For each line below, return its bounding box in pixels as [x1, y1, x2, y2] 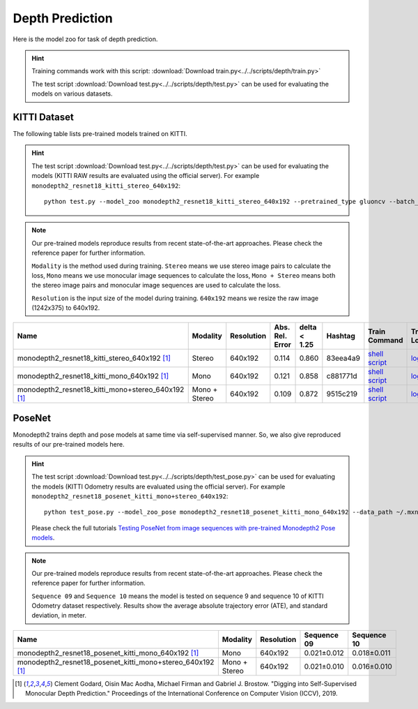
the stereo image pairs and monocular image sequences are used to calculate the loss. [31, 281, 281, 290]
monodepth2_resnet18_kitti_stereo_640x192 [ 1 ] [17, 353, 171, 363]
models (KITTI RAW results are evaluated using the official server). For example [31, 172, 260, 180]
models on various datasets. [31, 89, 113, 98]
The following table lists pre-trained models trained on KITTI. [13, 130, 187, 138]
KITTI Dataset [13, 111, 75, 123]
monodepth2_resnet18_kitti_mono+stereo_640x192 [17, 385, 185, 394]
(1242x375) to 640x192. [31, 304, 100, 312]
